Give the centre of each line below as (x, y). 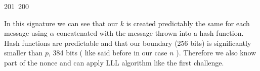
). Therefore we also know (216, 53)
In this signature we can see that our (61, 23)
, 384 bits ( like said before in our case (108, 53)
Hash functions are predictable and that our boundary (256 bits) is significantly (128, 43)
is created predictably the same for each (188, 23)
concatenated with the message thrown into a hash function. (150, 33)
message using (26, 33)
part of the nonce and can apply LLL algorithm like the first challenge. (114, 62)
